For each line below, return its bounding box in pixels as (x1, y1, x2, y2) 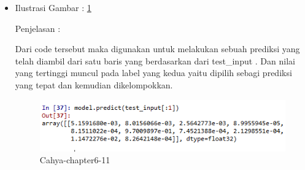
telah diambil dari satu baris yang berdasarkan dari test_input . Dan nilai (15, 54, 295, 67)
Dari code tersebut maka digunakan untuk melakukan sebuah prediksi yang (15, 42, 300, 55)
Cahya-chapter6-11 (39, 153, 110, 166)
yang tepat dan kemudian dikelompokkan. (15, 78, 173, 91)
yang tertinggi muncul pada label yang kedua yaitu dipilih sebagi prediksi (15, 66, 292, 79)
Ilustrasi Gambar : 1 (15, 1, 91, 14)
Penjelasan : (15, 21, 61, 34)
